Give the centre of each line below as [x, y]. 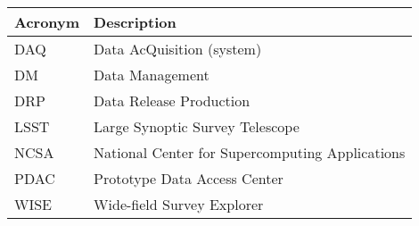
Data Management [152, 75]
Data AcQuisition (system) [178, 49]
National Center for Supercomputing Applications [250, 152]
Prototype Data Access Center [189, 178]
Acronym [47, 22]
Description [135, 22]
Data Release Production [172, 100]
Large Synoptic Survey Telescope [197, 126]
